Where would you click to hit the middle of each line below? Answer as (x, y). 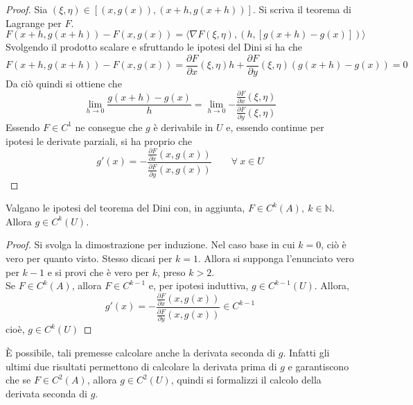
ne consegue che (109, 127)
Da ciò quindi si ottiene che (64, 83)
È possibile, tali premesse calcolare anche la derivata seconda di (141, 352)
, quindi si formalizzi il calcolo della (246, 380)
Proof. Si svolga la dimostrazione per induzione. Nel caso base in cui (150, 244)
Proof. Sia (27, 9)
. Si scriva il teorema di (302, 9)
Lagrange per (34, 23)
